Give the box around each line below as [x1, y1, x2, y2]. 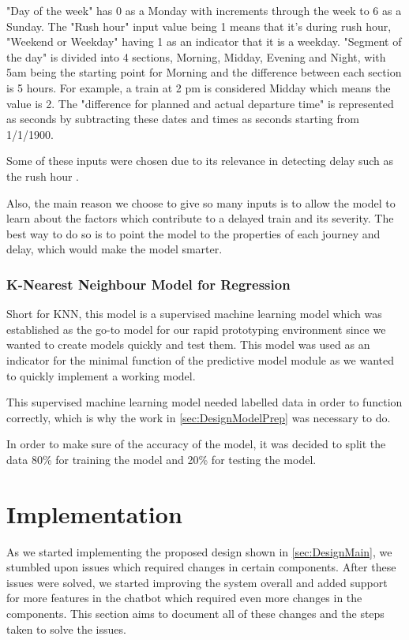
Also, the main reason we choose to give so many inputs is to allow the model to [6, 194, 396, 211]
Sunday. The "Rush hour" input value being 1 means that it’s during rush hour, [6, 17, 392, 34]
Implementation [6, 497, 182, 530]
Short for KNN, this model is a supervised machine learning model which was [6, 305, 382, 322]
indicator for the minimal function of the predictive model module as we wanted [6, 351, 394, 368]
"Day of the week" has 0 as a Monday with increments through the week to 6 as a [6, 2, 402, 18]
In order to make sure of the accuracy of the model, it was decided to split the [6, 436, 386, 452]
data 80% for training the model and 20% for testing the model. [6, 451, 317, 467]
